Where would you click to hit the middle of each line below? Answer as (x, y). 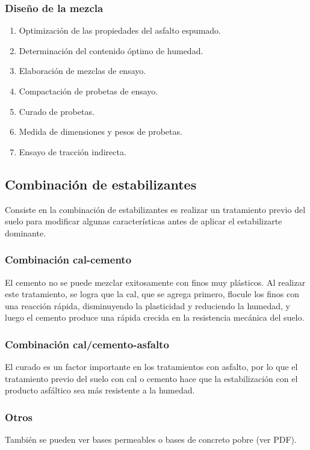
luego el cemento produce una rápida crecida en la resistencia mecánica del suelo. (155, 317)
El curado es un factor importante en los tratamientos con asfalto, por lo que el (151, 367)
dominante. (26, 233)
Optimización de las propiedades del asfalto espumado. (120, 30)
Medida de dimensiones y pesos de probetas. (101, 131)
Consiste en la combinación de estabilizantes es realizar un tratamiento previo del (155, 209)
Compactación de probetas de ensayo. (88, 91)
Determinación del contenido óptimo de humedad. (111, 50)
